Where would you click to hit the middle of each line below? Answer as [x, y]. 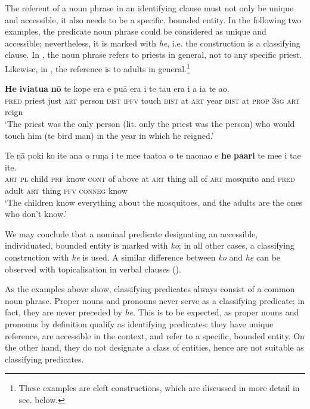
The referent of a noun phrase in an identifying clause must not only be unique [149, 8]
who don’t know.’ [36, 214]
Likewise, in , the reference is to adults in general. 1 [97, 67]
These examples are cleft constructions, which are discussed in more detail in [159, 388]
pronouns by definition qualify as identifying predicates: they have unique [139, 323]
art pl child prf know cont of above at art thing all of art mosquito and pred [150, 179]
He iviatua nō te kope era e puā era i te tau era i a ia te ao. [117, 89]
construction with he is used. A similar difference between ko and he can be [143, 257]
